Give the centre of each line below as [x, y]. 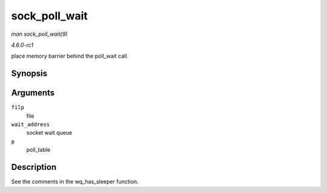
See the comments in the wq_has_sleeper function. [75, 181]
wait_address [31, 125]
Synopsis [29, 74]
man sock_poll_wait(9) [39, 34]
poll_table [38, 150]
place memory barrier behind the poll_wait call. [70, 56]
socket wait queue [49, 133]
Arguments [33, 93]
